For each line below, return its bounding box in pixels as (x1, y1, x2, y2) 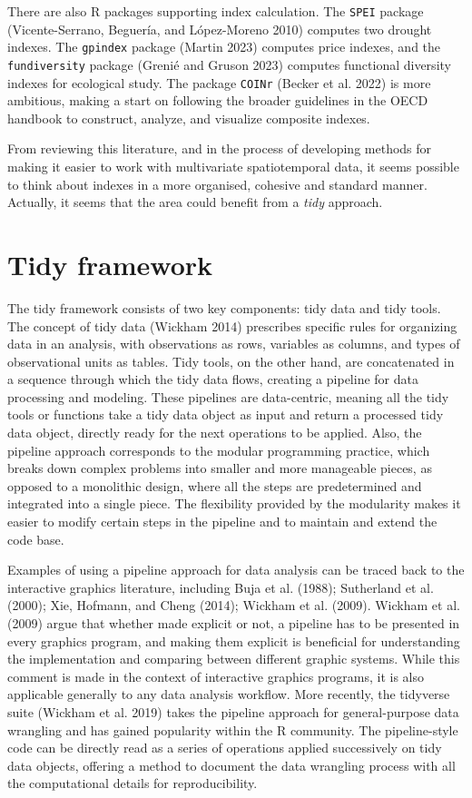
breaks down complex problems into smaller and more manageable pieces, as (7, 458, 432, 478)
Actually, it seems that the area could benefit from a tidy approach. (7, 192, 383, 212)
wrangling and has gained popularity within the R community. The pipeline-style (7, 720, 458, 739)
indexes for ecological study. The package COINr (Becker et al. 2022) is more (7, 73, 431, 92)
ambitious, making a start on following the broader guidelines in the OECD (7, 91, 428, 110)
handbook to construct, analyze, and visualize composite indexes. (7, 108, 370, 127)
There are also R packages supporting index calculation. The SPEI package (7, 2, 424, 20)
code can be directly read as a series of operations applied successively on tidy (7, 738, 442, 757)
